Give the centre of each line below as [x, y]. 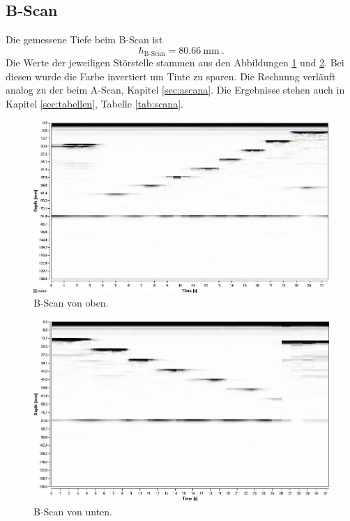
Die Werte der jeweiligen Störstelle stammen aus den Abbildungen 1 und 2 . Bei [175, 63]
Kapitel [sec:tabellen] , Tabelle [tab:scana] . [94, 104]
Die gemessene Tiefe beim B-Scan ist [84, 39]
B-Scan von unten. [73, 512]
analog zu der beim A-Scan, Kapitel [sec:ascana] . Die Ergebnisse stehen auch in [175, 90]
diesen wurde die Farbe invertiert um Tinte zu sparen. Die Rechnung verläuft [171, 76]
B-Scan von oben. [71, 303]
